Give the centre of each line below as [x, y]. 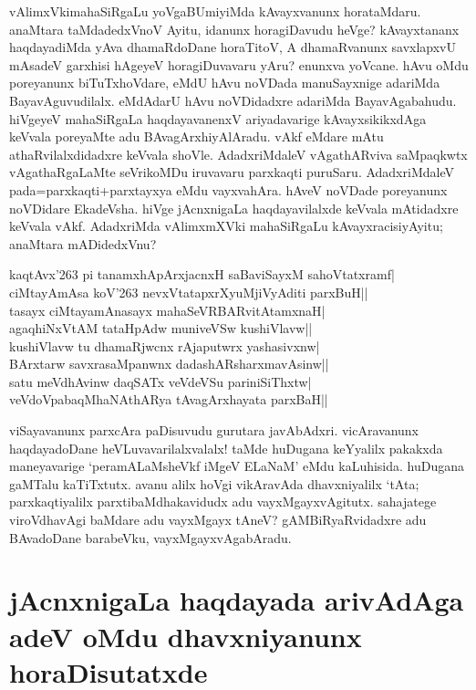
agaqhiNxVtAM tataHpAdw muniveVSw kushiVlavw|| [161, 328]
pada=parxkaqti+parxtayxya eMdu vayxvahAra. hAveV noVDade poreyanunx [228, 189]
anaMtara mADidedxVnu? [83, 243]
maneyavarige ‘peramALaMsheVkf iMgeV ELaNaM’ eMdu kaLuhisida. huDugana [237, 466]
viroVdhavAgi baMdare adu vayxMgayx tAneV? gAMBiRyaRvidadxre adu [218, 520]
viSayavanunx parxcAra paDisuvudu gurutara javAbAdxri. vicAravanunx [214, 430]
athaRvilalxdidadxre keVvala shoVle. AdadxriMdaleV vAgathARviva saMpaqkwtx [238, 154]
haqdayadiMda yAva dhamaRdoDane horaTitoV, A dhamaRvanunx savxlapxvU [233, 47]
